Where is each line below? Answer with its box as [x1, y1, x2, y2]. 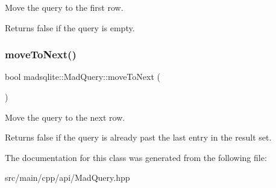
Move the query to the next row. [5, 111, 125, 123]
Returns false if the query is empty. [5, 21, 135, 34]
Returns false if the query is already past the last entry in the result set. [5, 131, 272, 144]
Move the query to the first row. [5, 1, 124, 13]
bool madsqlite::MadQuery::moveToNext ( [5, 70, 160, 83]
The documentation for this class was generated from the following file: [5, 151, 267, 163]
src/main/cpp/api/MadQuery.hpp [5, 171, 130, 184]
